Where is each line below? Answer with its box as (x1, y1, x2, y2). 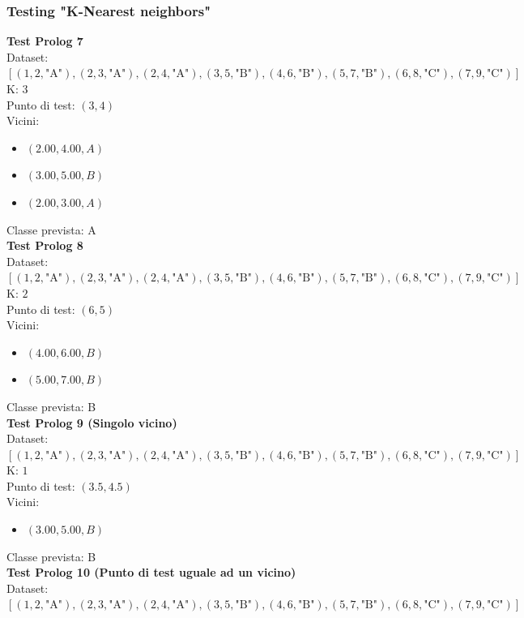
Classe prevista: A (6, 221, 96, 238)
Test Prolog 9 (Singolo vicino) (6, 414, 177, 431)
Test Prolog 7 (6, 32, 83, 49)
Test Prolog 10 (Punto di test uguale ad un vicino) (6, 564, 296, 581)
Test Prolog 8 (6, 237, 83, 254)
